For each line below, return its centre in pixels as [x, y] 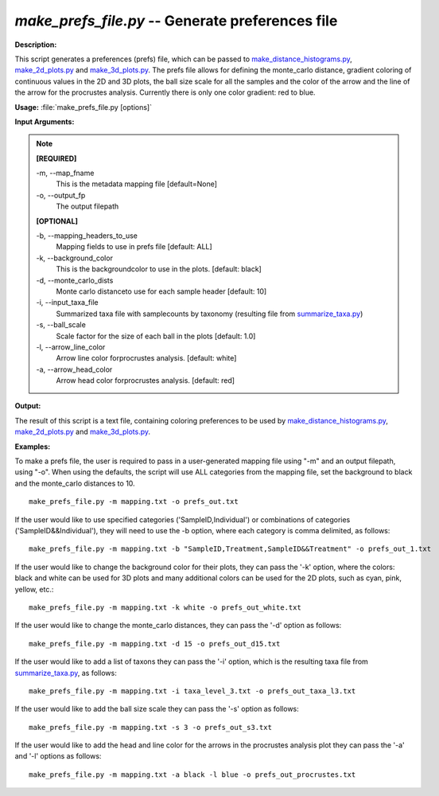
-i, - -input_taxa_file [67, 302]
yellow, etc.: [34, 589]
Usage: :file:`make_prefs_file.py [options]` [84, 107]
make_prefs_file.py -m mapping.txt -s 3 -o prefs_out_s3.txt [150, 727]
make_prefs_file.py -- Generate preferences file [176, 21]
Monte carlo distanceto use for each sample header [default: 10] [161, 291]
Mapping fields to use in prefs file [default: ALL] [134, 247]
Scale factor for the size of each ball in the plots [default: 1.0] [156, 336]
